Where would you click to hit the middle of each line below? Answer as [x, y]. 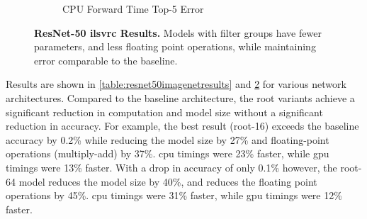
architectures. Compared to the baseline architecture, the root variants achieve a [180, 97]
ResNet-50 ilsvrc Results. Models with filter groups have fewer [178, 32]
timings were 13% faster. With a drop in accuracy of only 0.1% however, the [171, 167]
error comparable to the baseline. [106, 60]
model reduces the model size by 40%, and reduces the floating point [168, 181]
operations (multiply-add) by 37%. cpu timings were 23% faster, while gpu [168, 153]
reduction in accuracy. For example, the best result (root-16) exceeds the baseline [182, 126]
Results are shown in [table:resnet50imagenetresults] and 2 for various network [176, 84]
